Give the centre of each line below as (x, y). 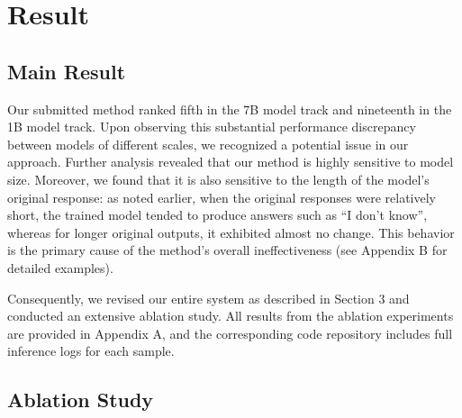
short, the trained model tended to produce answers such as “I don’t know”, (217, 215)
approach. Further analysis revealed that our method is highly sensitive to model (231, 162)
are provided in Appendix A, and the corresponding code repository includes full (230, 333)
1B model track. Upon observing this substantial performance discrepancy (212, 127)
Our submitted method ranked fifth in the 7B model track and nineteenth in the (230, 109)
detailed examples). (60, 267)
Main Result (67, 71)
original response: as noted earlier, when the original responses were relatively (222, 197)
